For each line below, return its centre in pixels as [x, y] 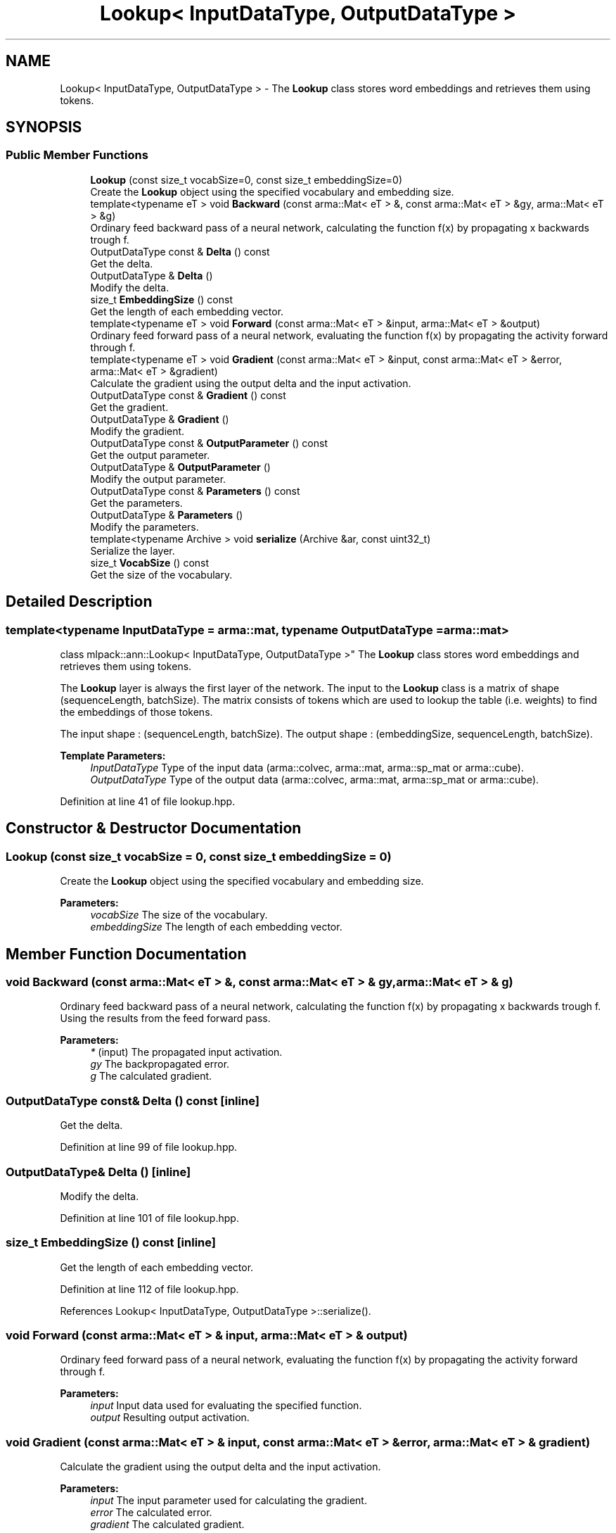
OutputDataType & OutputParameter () [180, 467]
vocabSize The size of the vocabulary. [179, 915]
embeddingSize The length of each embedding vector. [216, 927]
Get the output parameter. [150, 455]
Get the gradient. [129, 407]
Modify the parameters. [145, 526]
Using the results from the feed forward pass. [165, 1018]
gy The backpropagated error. [160, 1064]
